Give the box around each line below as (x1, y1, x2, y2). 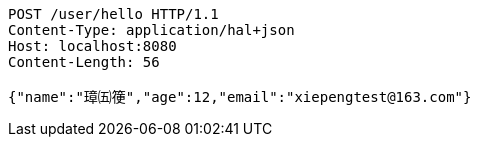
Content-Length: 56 (8, 54, 160, 70)
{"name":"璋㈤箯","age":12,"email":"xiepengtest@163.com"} (8, 89, 472, 105)
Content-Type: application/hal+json (8, 22, 295, 38)
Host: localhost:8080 (8, 38, 177, 54)
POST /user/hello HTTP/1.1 (8, 6, 219, 22)
